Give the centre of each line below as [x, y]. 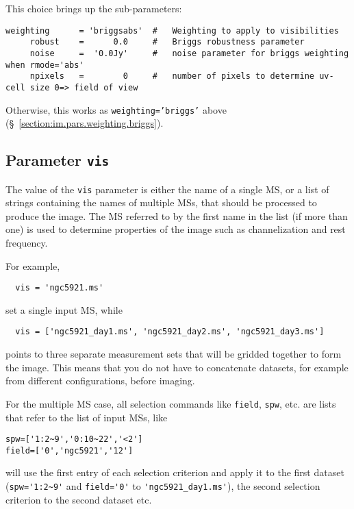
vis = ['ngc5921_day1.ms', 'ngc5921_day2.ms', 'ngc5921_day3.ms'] [170, 332]
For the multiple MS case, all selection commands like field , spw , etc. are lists [171, 403]
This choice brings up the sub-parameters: [94, 8]
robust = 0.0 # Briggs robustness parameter [167, 42]
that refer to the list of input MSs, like [87, 417]
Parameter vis [58, 160]
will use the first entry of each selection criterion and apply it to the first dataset [175, 472]
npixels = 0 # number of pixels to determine [172, 76]
